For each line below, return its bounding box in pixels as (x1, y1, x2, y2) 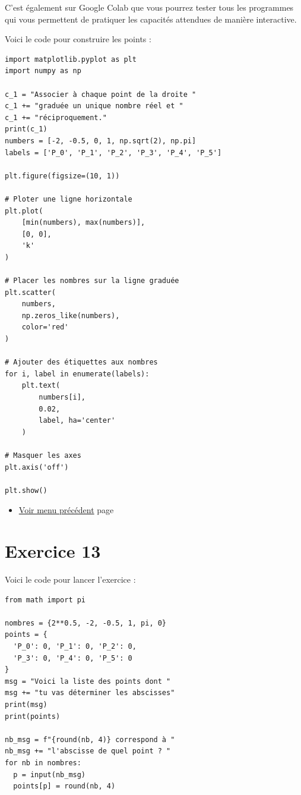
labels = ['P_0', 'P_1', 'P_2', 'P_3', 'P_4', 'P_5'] (5, 148, 222, 157)
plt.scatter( (5, 288, 56, 297)
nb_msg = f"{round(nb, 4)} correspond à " (5, 735, 175, 744)
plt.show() (5, 486, 47, 495)
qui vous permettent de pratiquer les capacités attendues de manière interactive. (5, 12, 297, 25)
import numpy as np (5, 67, 81, 76)
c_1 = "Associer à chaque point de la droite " (5, 90, 197, 99)
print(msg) (5, 700, 47, 709)
